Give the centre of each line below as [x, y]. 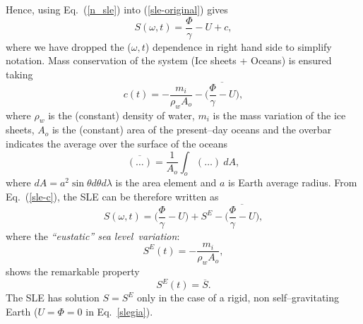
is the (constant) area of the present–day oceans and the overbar [192, 130]
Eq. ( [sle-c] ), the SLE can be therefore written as [112, 196]
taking [19, 74]
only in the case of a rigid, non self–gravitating [238, 298]
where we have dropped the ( [69, 46]
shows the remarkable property [73, 271]
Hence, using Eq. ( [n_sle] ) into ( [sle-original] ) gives [117, 9]
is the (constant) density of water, [121, 115]
